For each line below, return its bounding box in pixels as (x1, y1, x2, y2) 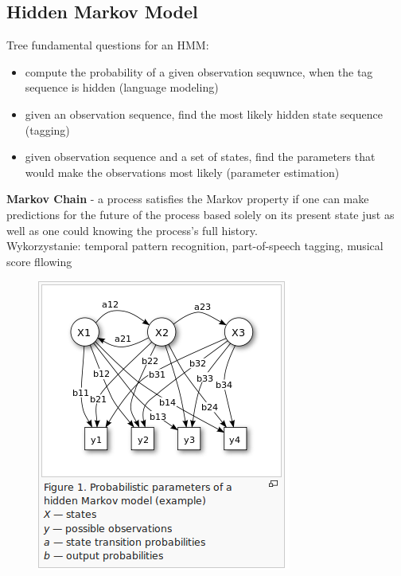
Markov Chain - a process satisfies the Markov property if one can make (6, 190, 369, 207)
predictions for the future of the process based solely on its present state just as (6, 206, 395, 222)
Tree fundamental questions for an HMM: (6, 37, 209, 53)
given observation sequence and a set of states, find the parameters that (25, 148, 376, 165)
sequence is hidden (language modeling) (25, 79, 219, 96)
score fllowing (6, 253, 72, 269)
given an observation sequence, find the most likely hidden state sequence (25, 105, 383, 122)
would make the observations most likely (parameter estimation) (25, 163, 340, 180)
